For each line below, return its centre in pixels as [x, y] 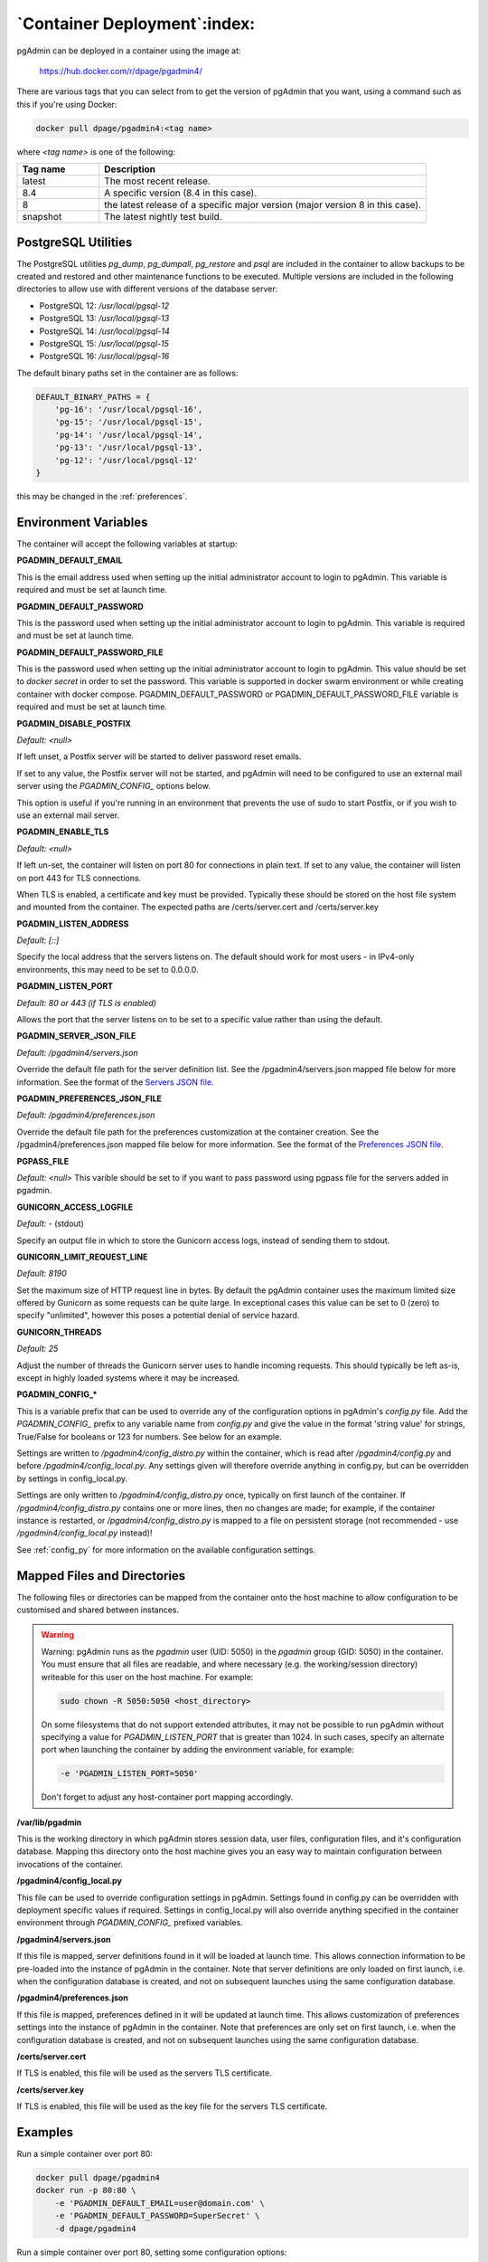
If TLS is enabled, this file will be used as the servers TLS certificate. [144, 2073]
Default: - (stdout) [51, 1224]
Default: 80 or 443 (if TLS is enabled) [87, 1003]
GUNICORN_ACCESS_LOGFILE [75, 1207]
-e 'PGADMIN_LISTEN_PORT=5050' [129, 1774]
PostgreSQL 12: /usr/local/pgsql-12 [104, 305]
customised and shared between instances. [98, 1610]
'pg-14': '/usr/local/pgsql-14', [129, 435]
